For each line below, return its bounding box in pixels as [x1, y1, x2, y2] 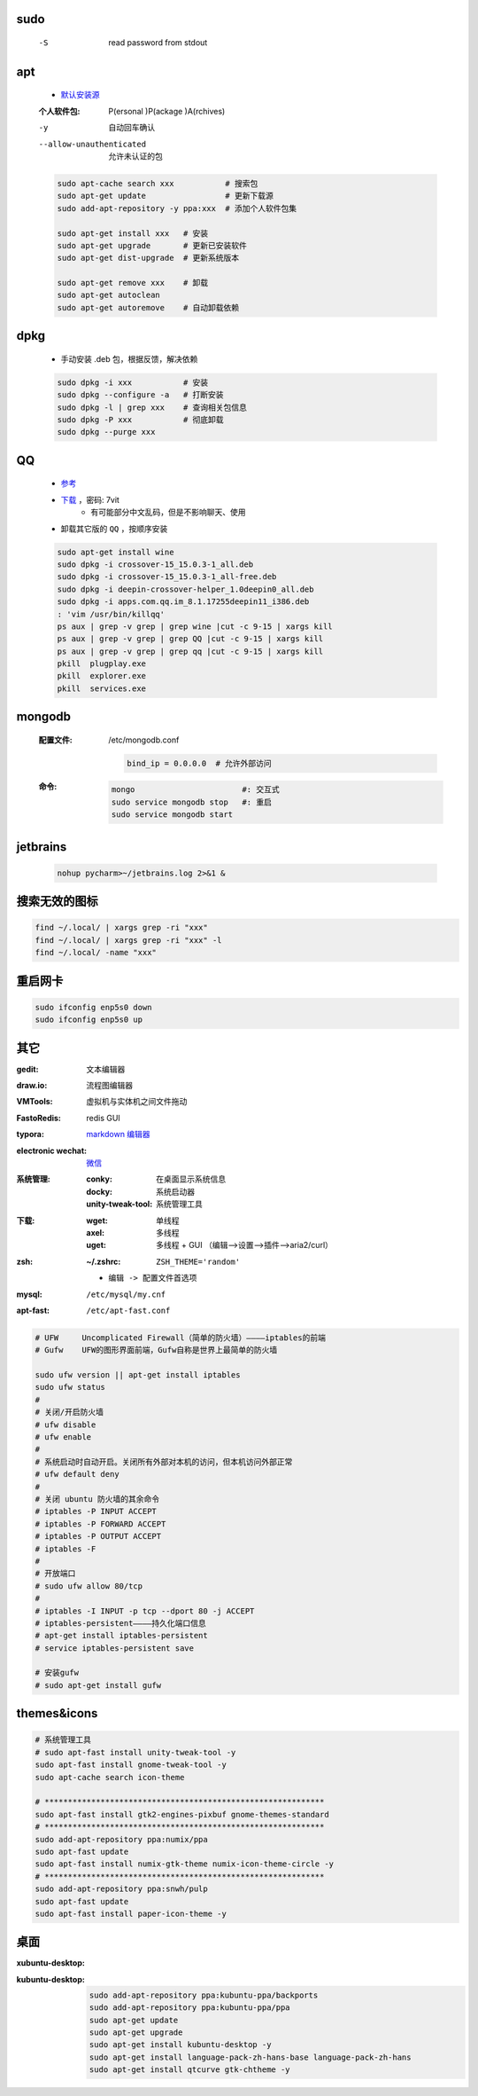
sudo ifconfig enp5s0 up [35, 1015, 143, 1024]
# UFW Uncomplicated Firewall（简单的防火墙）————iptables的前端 [35, 1332, 327, 1343]
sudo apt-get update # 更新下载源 [57, 191, 274, 201]
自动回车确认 [108, 122, 155, 133]
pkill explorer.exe [57, 671, 146, 681]
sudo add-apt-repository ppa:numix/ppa [35, 1834, 208, 1844]
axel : [86, 1227, 105, 1237]
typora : [16, 1129, 44, 1140]
